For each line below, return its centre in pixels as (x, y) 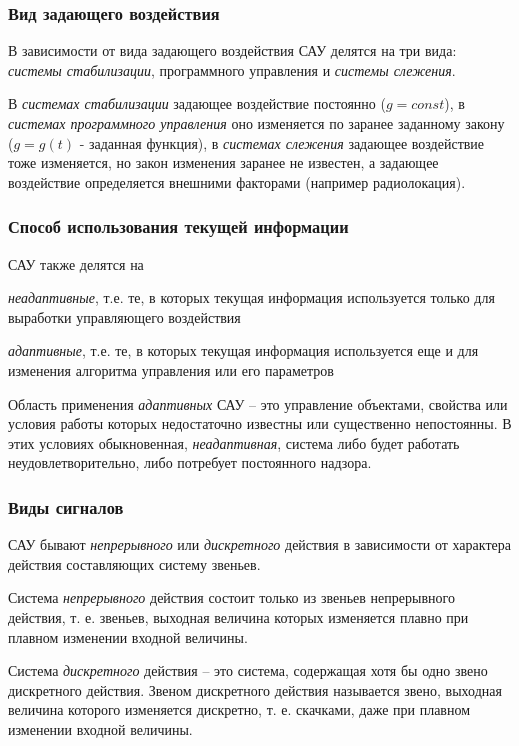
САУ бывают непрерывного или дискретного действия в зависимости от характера (259, 544)
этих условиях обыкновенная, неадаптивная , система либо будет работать (234, 442)
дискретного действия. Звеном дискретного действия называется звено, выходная (255, 689)
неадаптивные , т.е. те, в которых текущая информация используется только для (251, 297)
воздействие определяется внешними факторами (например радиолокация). (237, 181)
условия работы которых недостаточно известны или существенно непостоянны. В (260, 423)
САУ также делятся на (76, 263)
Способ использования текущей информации (178, 226)
